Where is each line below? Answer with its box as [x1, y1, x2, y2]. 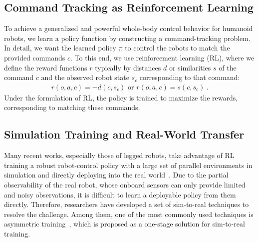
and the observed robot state [41, 72, 129, 82]
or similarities [169, 62, 211, 72]
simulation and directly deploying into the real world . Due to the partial [4, 169, 229, 180]
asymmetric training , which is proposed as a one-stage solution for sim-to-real [4, 218, 245, 229]
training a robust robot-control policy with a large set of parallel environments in [4, 159, 253, 170]
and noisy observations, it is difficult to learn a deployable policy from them [4, 189, 236, 199]
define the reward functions [4, 62, 87, 72]
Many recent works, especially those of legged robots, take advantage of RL [4, 150, 235, 160]
